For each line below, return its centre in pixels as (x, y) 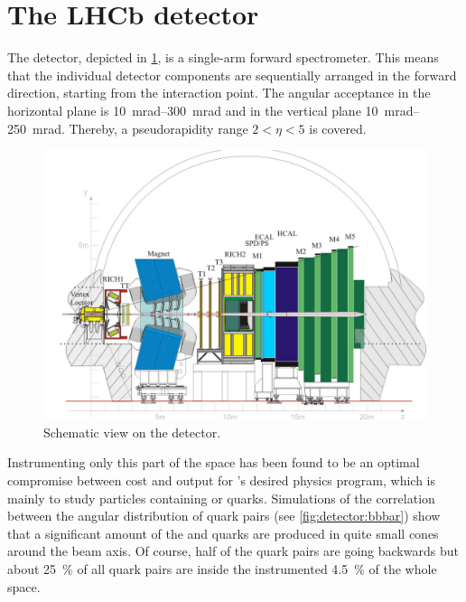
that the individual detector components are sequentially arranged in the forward (232, 75)
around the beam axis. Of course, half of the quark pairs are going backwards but (233, 551)
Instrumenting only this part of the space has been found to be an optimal (214, 462)
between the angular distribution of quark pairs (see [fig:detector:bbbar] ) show (224, 516)
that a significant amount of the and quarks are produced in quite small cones (223, 533)
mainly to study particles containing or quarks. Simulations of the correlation (221, 498)
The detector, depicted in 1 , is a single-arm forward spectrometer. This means (223, 57)
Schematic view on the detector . (132, 432)
